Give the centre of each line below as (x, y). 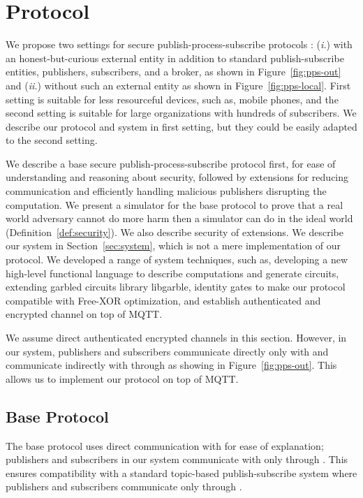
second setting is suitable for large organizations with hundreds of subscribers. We (181, 113)
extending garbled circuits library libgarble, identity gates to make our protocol (176, 287)
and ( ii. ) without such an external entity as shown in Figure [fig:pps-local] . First (178, 85)
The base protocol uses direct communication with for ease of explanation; (165, 445)
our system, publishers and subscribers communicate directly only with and (167, 351)
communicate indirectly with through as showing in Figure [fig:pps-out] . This (171, 365)
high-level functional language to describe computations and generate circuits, (172, 273)
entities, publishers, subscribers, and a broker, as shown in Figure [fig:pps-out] (173, 72)
